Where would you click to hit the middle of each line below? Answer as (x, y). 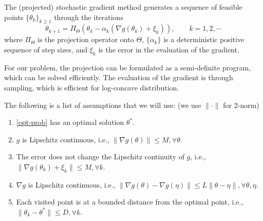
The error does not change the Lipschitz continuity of (100, 156)
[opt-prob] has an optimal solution (70, 122)
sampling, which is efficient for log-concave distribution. (92, 87)
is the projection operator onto (86, 39)
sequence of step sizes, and (46, 49)
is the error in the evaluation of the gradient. (169, 49)
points (14, 17)
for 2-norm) (241, 105)
